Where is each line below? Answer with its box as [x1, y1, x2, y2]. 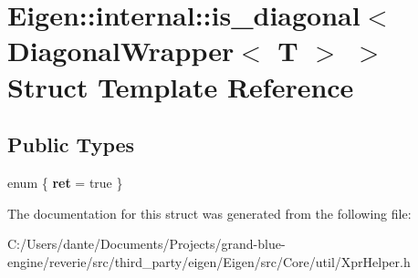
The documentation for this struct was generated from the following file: [7, 203, 412, 222]
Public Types [7, 130, 135, 159]
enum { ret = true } [7, 172, 123, 191]
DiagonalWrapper [7, 32, 235, 69]
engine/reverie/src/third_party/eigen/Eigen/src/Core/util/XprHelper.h [7, 252, 411, 271]
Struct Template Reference [7, 67, 354, 105]
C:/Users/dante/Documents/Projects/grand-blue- [7, 234, 286, 253]
